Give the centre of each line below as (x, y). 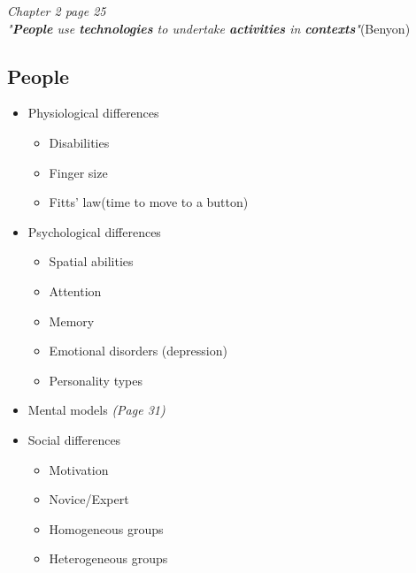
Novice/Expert (89, 499)
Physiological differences (93, 113)
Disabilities (79, 142)
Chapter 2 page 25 (57, 11)
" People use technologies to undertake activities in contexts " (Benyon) (209, 28)
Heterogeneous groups (108, 558)
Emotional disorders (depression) (138, 351)
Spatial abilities (91, 261)
